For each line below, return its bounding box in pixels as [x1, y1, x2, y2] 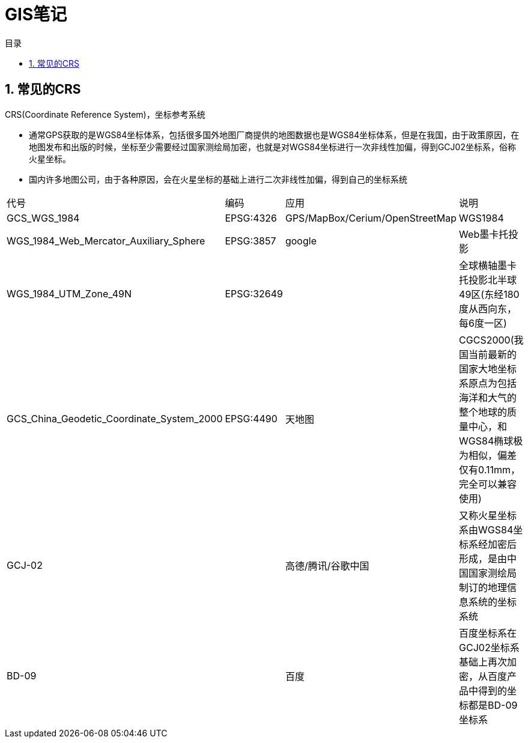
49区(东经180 [459, 288, 520, 300]
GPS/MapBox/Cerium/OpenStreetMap [285, 211, 457, 224]
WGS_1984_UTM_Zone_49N [7, 287, 132, 300]
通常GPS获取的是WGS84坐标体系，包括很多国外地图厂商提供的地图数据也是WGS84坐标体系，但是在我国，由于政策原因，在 [29, 129, 520, 140]
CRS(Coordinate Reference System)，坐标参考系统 [5, 109, 205, 120]
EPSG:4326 [225, 211, 278, 224]
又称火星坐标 [459, 509, 517, 521]
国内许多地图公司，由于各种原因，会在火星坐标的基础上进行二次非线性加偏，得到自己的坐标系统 [29, 174, 407, 184]
